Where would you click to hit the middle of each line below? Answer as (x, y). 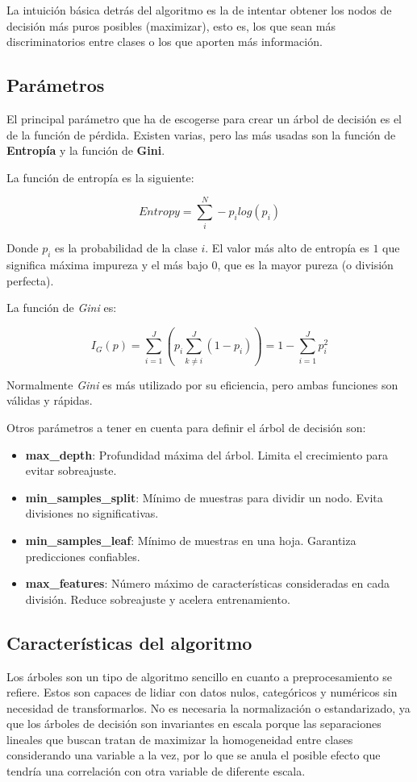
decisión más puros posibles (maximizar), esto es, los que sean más (171, 25)
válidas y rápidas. (50, 400)
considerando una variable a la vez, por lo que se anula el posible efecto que (194, 755)
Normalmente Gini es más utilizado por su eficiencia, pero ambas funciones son (202, 384)
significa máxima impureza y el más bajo (107, 265)
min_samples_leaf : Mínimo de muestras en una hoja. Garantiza (191, 540)
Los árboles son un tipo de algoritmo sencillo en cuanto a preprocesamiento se (199, 676)
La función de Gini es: (62, 308)
